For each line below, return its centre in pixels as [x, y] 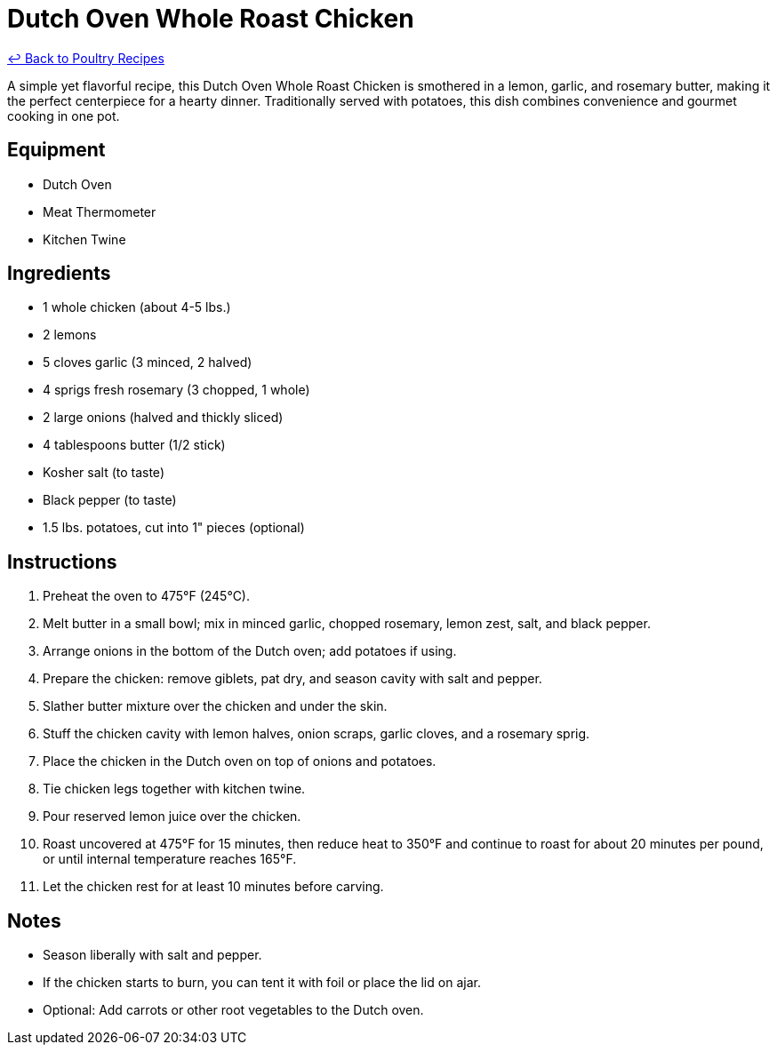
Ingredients [59, 274]
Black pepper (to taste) [110, 500]
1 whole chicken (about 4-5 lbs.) [137, 307]
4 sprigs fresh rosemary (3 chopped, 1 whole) [176, 390]
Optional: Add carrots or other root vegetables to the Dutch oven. [233, 1010]
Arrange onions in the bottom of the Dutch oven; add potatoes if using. [250, 651]
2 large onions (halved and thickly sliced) [163, 418]
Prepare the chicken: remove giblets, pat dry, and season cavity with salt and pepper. [292, 679]
